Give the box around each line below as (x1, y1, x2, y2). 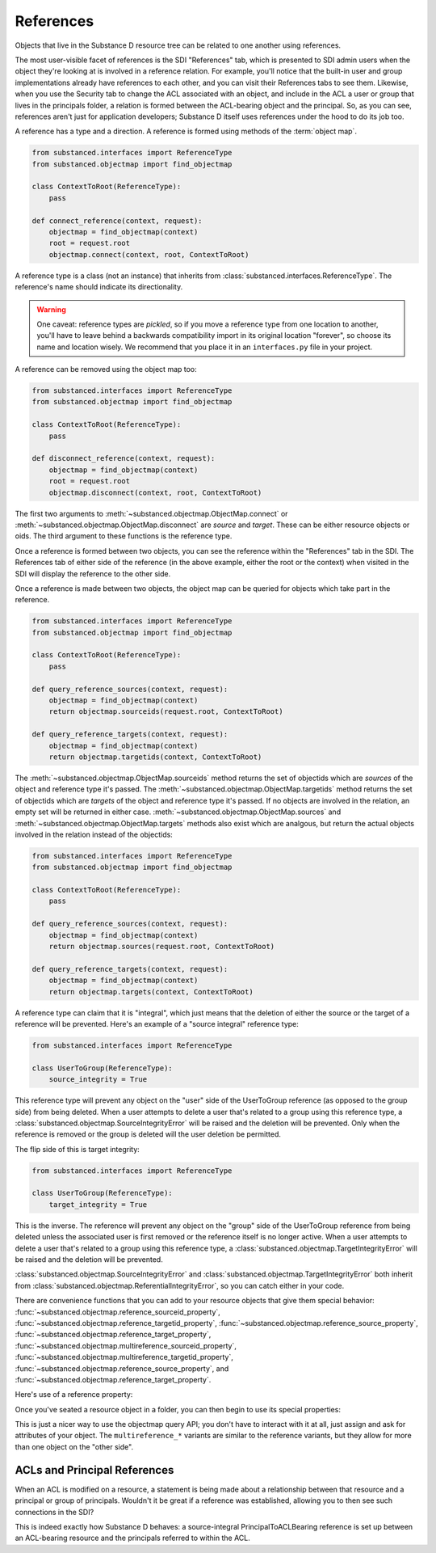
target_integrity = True (48, 1200, 148, 1209)
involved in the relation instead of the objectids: (15, 829, 173, 839)
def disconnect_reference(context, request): (31, 454, 216, 463)
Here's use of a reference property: (15, 1390, 133, 1399)
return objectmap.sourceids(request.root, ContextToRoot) (48, 707, 283, 716)
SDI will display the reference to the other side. (15, 568, 171, 578)
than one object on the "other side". (15, 1441, 133, 1451)
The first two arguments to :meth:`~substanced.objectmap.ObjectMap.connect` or (15, 509, 288, 518)
